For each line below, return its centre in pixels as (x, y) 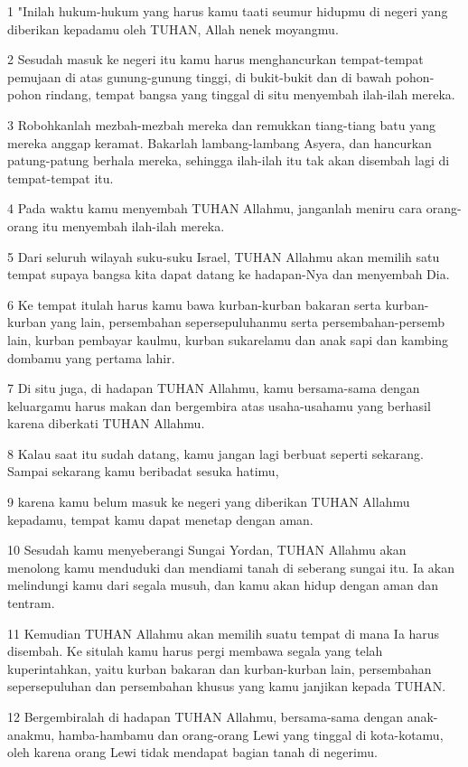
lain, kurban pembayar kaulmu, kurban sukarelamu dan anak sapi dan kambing (228, 339)
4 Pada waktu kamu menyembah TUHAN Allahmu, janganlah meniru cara (215, 208)
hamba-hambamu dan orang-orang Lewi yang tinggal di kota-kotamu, (251, 734)
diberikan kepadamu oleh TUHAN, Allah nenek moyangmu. (173, 28)
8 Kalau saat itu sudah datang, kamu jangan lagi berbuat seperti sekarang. (215, 453)
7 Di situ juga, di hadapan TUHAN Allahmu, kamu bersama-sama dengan (214, 388)
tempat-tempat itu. (61, 178)
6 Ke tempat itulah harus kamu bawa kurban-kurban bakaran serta (194, 304)
